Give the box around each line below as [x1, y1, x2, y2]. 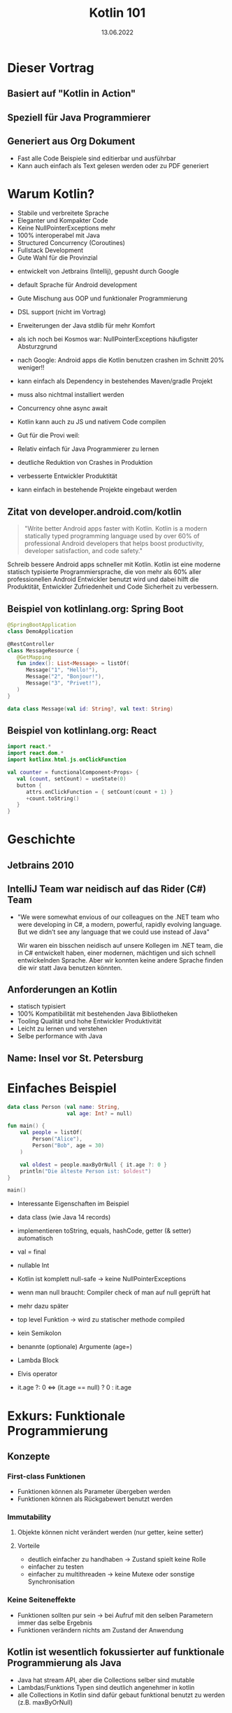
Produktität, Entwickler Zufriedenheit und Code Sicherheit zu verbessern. [7, 582, 219, 591]
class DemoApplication [7, 628, 73, 635]
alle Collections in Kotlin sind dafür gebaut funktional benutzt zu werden [17, 1691, 225, 1699]
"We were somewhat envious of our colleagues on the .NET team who [17, 912, 220, 921]
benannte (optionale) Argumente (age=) [17, 1343, 133, 1351]
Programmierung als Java [7, 1657, 122, 1669]
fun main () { [7, 1122, 45, 1130]
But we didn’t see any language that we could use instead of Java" [17, 928, 210, 936]
